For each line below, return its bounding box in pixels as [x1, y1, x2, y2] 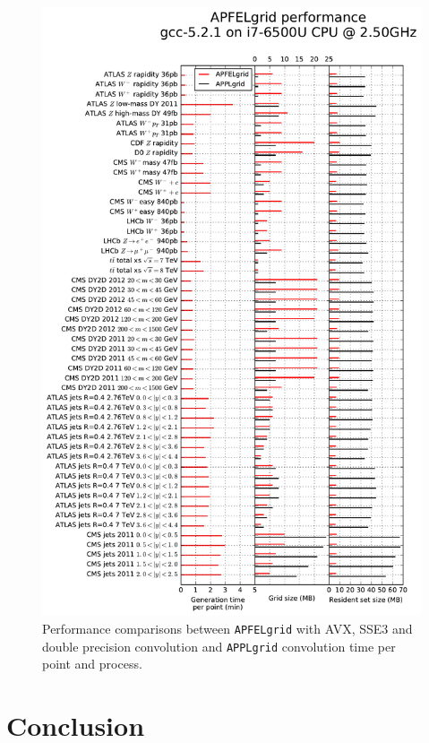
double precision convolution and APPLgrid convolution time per [42, 636, 396, 655]
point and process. [42, 654, 142, 673]
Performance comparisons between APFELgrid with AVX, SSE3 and [42, 619, 413, 638]
